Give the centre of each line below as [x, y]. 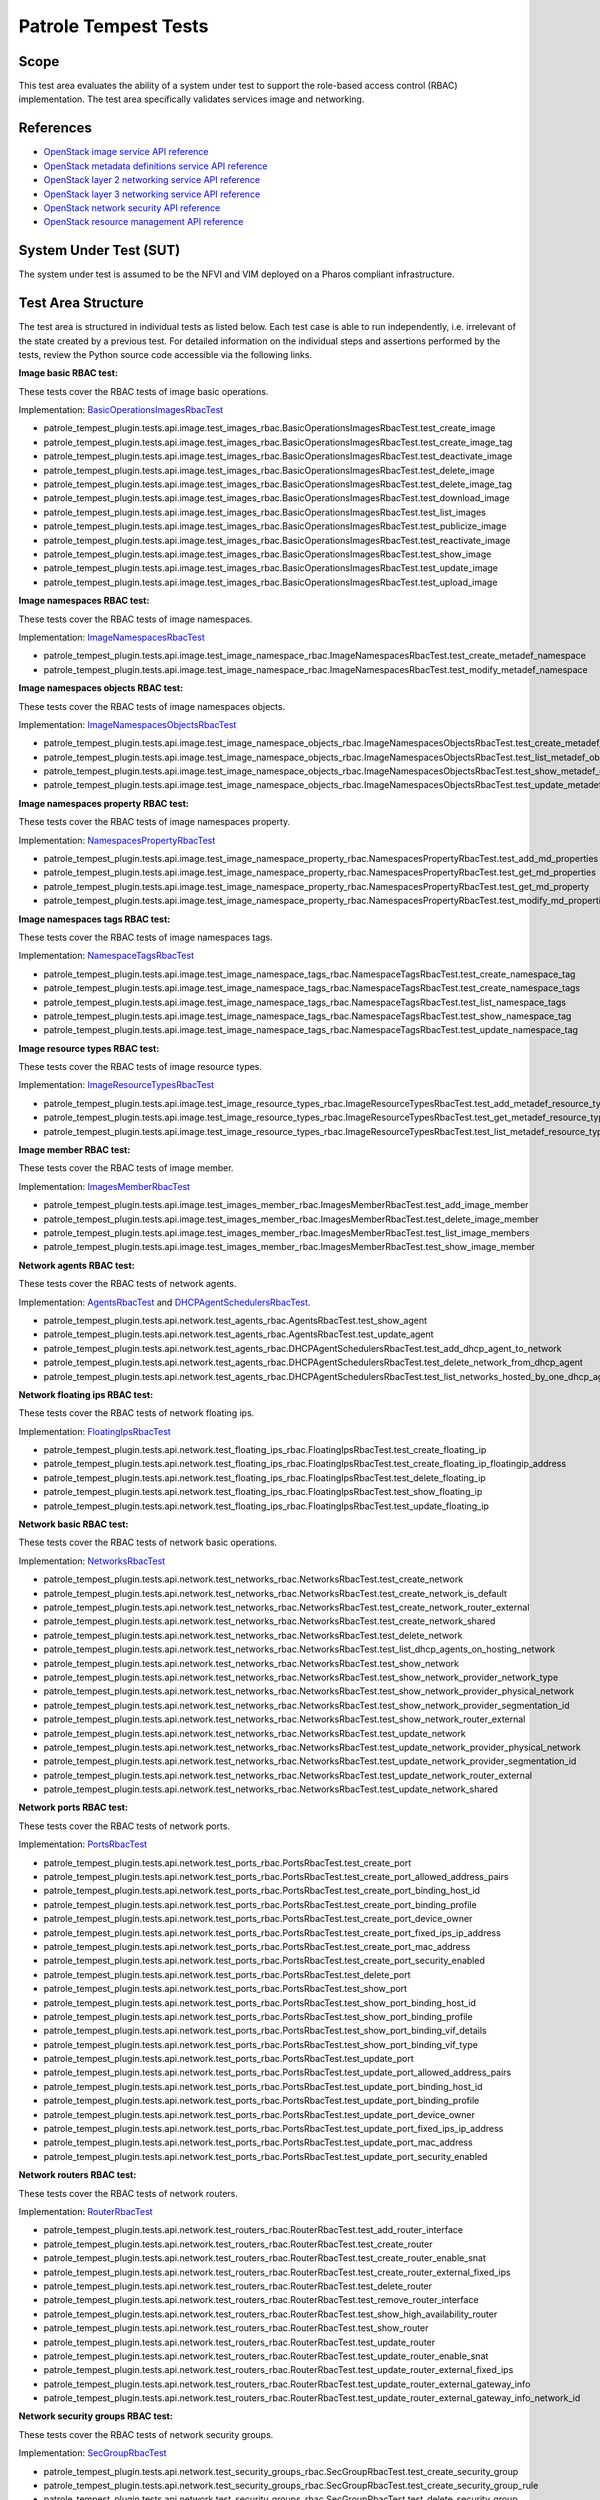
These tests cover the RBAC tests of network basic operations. [148, 1542]
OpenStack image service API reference [126, 152]
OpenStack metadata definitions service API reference [156, 166]
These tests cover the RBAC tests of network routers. [128, 2193]
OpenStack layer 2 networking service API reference [151, 180]
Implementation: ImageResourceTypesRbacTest [116, 1085]
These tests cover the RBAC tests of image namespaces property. [154, 822]
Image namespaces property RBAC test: [104, 803]
